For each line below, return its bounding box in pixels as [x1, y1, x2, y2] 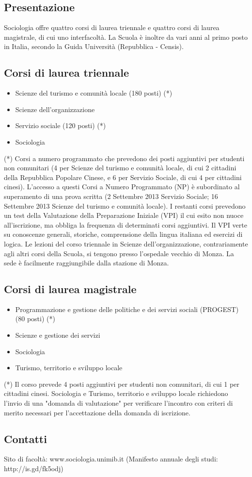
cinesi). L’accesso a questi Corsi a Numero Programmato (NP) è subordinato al [4, 181, 240, 192]
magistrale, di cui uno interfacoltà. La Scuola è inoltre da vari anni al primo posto [4, 32, 248, 42]
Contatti [4, 431, 47, 446]
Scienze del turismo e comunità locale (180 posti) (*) [15, 88, 173, 98]
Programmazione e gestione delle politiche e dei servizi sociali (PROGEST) [15, 304, 239, 314]
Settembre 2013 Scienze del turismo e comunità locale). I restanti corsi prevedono [4, 200, 246, 211]
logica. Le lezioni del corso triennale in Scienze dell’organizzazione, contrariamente [4, 238, 248, 248]
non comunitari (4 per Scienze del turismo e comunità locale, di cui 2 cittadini [4, 163, 236, 173]
